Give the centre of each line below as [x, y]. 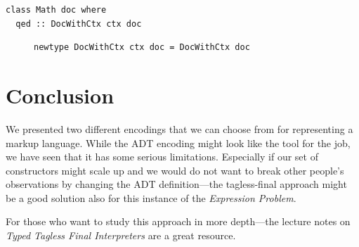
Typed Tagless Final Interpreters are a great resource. [121, 235]
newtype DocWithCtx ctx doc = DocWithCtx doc [142, 47]
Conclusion [60, 95]
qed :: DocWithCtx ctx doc [79, 24]
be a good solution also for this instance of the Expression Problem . [151, 197]
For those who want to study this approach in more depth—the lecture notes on [178, 221]
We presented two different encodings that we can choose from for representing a [179, 128]
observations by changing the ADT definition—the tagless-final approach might [176, 184]
